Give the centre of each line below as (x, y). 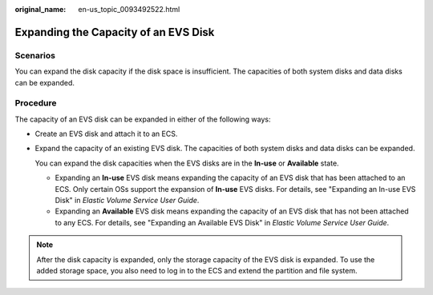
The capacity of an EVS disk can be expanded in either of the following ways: (143, 119)
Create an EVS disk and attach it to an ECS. (106, 134)
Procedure (36, 103)
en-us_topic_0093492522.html (129, 9)
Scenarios (35, 55)
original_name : (40, 9)
